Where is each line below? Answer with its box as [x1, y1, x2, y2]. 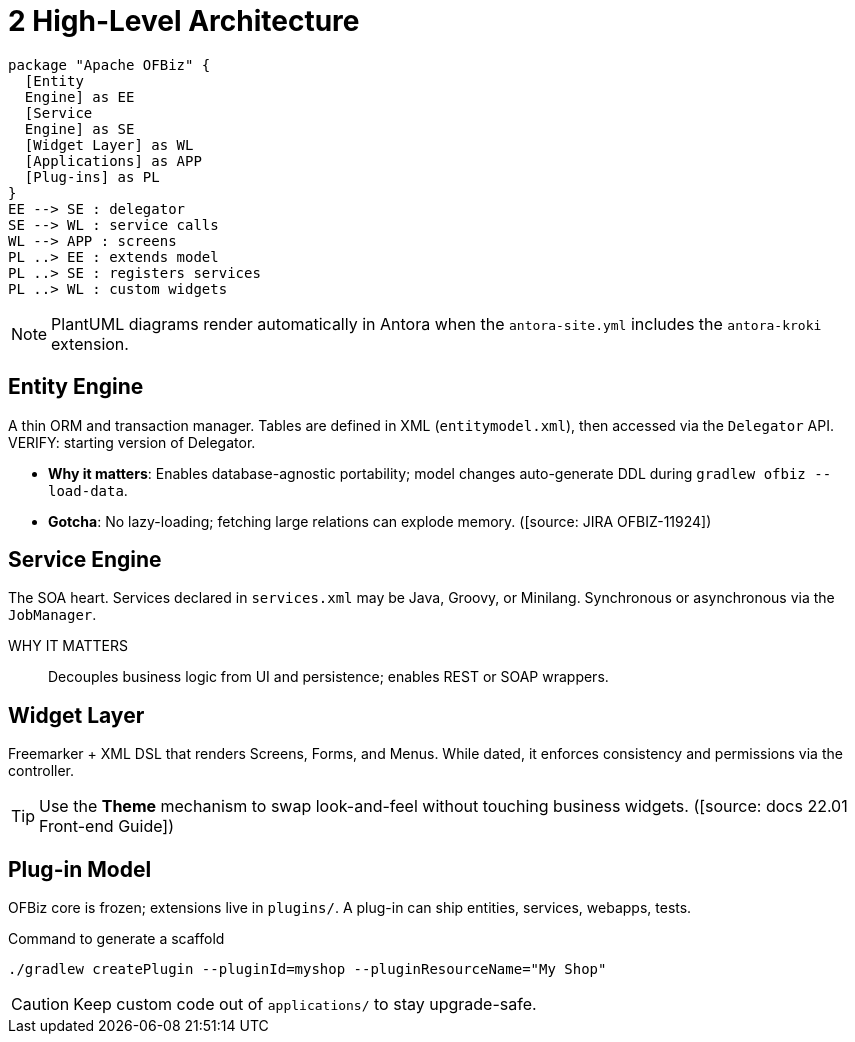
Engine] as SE [24, 120, 135, 137]
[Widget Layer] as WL [24, 136, 194, 153]
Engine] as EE [24, 88, 135, 105]
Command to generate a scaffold [8, 930, 225, 948]
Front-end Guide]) [39, 816, 175, 837]
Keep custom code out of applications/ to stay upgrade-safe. [73, 994, 537, 1015]
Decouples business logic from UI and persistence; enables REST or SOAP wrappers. [48, 668, 609, 686]
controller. [8, 762, 75, 780]
